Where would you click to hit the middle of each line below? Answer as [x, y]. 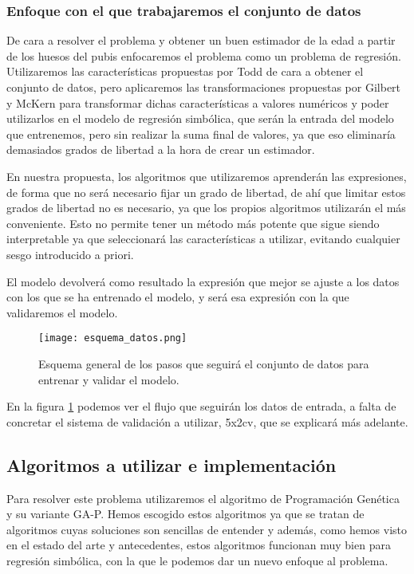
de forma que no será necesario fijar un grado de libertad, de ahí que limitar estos [206, 192]
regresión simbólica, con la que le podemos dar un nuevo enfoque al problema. [197, 560]
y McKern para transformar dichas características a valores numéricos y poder [198, 102]
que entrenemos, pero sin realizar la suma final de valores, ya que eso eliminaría [201, 134]
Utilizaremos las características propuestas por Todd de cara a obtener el [185, 71]
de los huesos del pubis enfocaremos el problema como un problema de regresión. [204, 55]
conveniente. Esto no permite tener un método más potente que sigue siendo [193, 223]
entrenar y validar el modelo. [109, 379]
